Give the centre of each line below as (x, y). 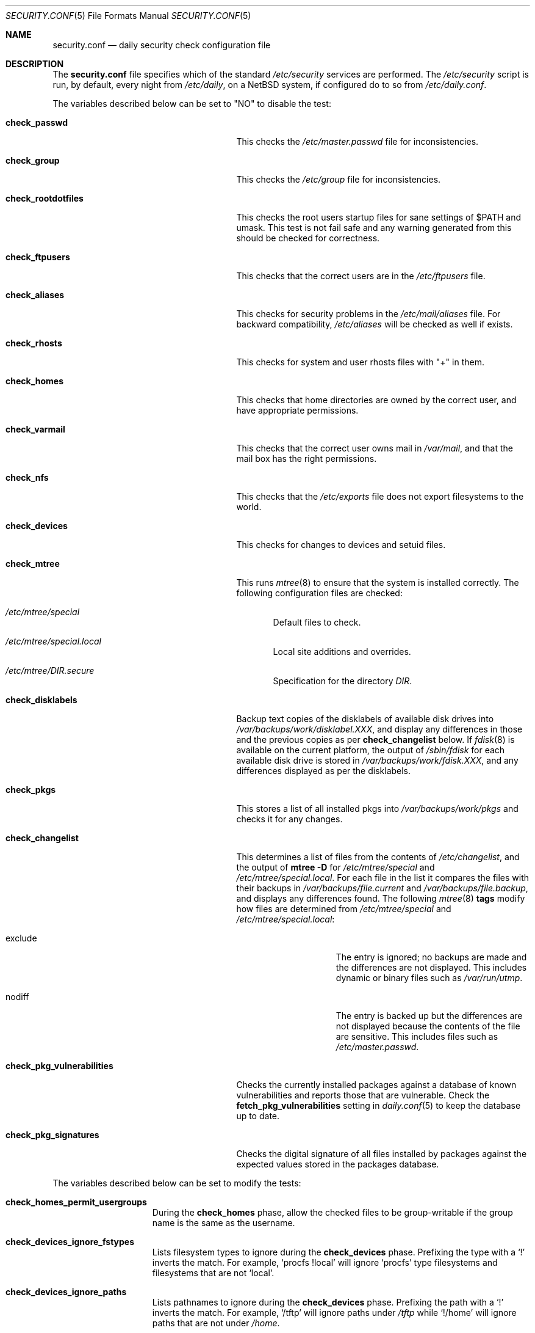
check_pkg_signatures (52, 1135)
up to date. (258, 1116)
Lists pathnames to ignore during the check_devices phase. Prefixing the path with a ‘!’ (328, 1302)
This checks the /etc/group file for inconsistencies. (339, 179)
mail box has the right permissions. (307, 458)
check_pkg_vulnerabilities (59, 1066)
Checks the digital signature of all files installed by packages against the (382, 1154)
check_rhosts (34, 343)
